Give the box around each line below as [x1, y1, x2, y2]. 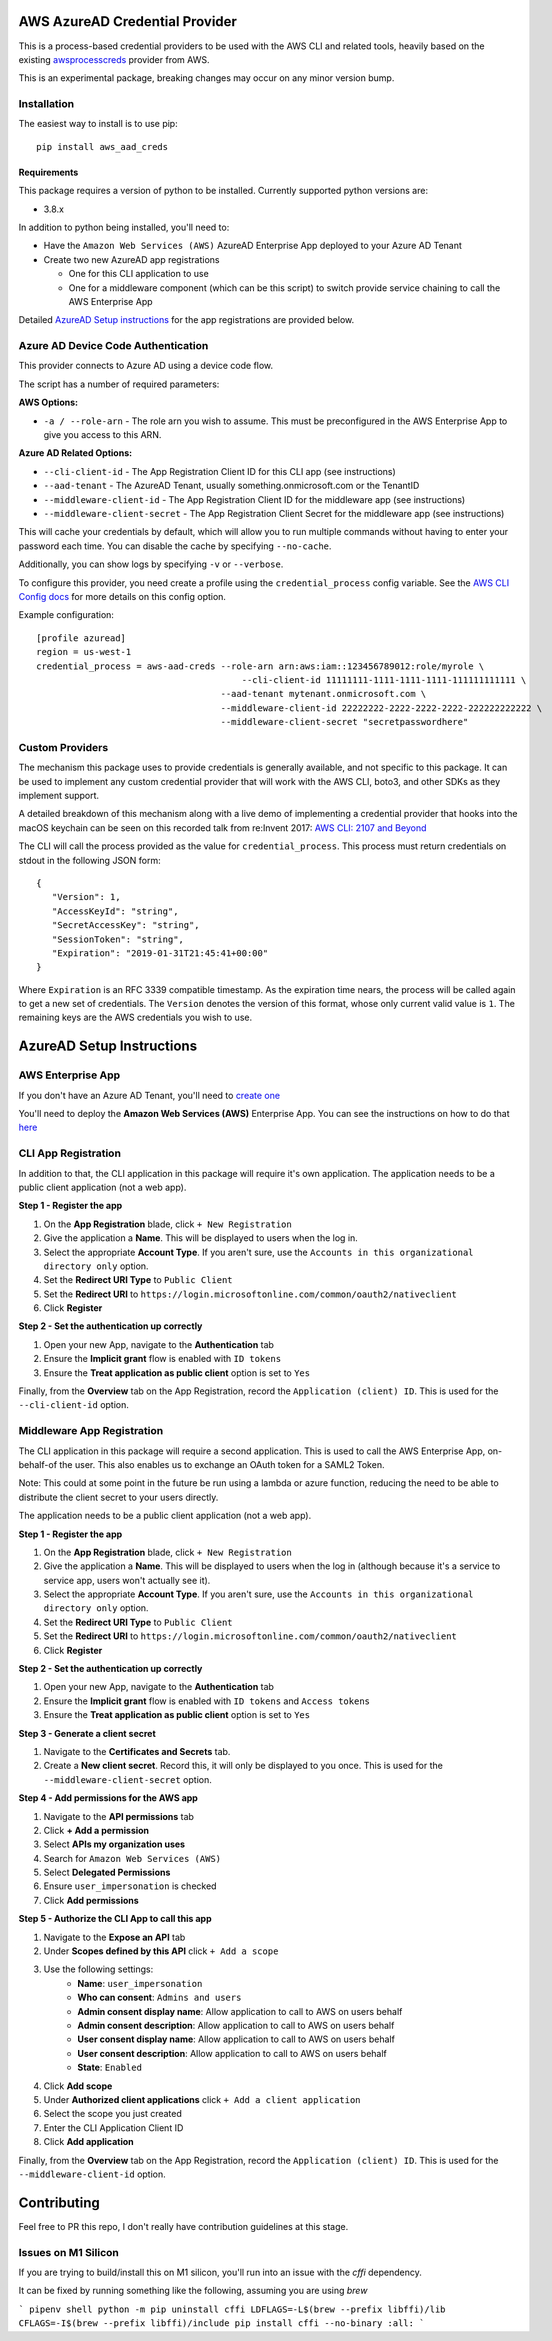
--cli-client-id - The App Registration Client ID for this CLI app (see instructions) [43, 465, 397, 477]
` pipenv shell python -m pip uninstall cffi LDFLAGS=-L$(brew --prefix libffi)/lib [18, 2303, 446, 2315]
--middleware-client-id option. [18, 2168, 167, 2180]
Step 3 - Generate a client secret [18, 1727, 157, 1739]
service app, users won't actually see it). [43, 1574, 211, 1586]
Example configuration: [18, 609, 115, 621]
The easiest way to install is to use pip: [18, 118, 179, 130]
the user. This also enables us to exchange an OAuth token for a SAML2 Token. [59, 1458, 385, 1470]
